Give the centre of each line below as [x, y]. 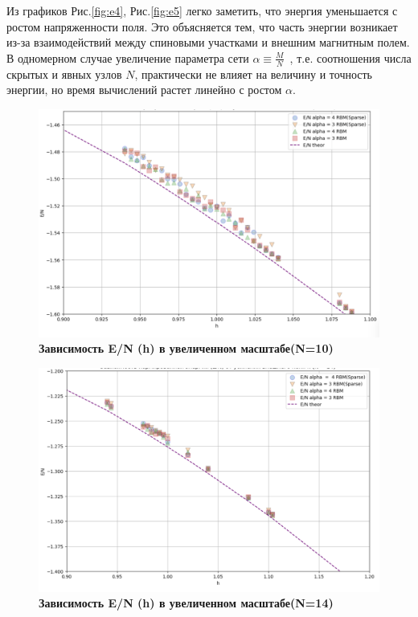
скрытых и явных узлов [64, 74]
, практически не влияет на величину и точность [253, 74]
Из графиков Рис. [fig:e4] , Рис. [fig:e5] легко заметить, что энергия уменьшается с [202, 10]
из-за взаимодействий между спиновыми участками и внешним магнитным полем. [208, 42]
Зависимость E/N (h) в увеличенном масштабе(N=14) [186, 603]
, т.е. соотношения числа [350, 57]
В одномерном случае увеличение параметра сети [128, 57]
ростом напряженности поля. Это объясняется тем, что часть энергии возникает [202, 26]
